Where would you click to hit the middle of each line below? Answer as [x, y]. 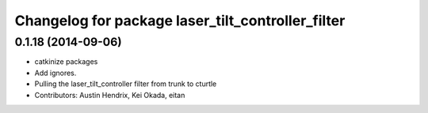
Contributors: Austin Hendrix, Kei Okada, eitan [110, 95]
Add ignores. [55, 73]
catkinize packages [66, 62]
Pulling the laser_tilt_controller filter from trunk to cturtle [126, 84]
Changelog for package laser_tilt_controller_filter [180, 21]
